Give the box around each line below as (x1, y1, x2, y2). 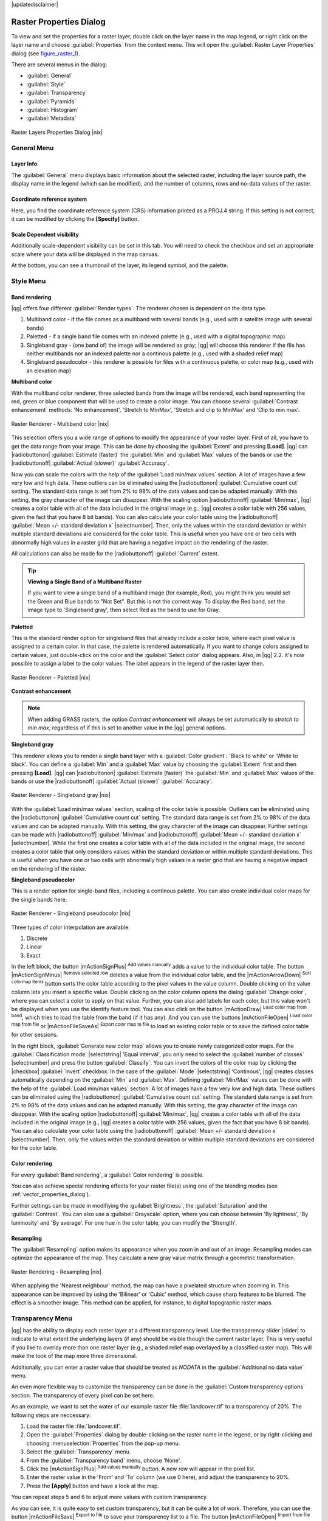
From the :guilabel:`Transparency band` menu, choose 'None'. (26, 1457, 182, 1464)
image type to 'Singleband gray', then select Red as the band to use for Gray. (27, 606, 220, 614)
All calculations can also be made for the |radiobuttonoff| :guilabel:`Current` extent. (11, 550, 219, 557)
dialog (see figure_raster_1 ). (11, 49, 80, 57)
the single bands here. (11, 896, 67, 903)
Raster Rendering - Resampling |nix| (11, 1268, 102, 1275)
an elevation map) (26, 367, 72, 374)
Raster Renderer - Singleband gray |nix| (11, 792, 111, 799)
